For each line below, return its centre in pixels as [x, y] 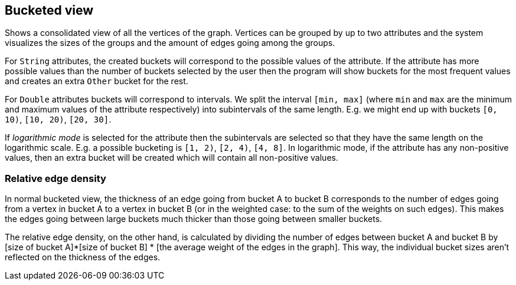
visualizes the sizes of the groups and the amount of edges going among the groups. [170, 43]
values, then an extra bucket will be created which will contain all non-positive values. [172, 158]
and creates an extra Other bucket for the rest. [97, 81]
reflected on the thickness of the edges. [83, 257]
